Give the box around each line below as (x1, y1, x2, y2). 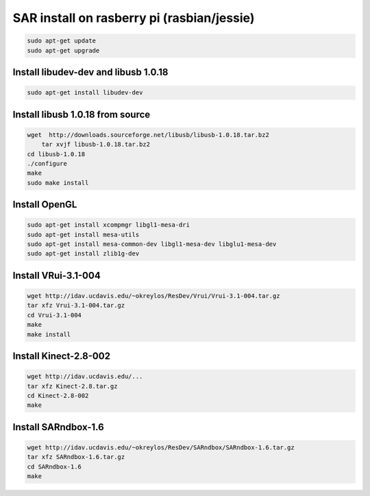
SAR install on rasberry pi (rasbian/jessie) (12, 10, 255, 25)
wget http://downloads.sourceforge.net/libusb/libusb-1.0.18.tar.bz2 (27, 131, 270, 138)
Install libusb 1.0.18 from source (12, 108, 151, 120)
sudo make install (27, 179, 89, 186)
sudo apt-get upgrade (27, 47, 100, 54)
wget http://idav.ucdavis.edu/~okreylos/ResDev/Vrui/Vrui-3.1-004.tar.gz (27, 292, 280, 300)
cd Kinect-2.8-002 (27, 391, 89, 399)
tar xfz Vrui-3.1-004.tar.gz (27, 301, 125, 310)
